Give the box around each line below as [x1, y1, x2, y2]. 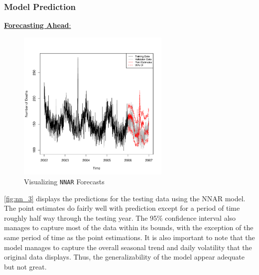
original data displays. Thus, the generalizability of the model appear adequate [4, 252, 245, 262]
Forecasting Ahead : [4, 20, 71, 30]
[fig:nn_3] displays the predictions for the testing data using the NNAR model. [4, 193, 246, 203]
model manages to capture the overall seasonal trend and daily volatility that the [4, 242, 252, 252]
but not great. [4, 261, 47, 272]
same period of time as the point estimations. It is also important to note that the [4, 232, 255, 243]
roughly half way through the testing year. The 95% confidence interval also [4, 212, 236, 223]
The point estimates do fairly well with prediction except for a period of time [4, 203, 240, 213]
